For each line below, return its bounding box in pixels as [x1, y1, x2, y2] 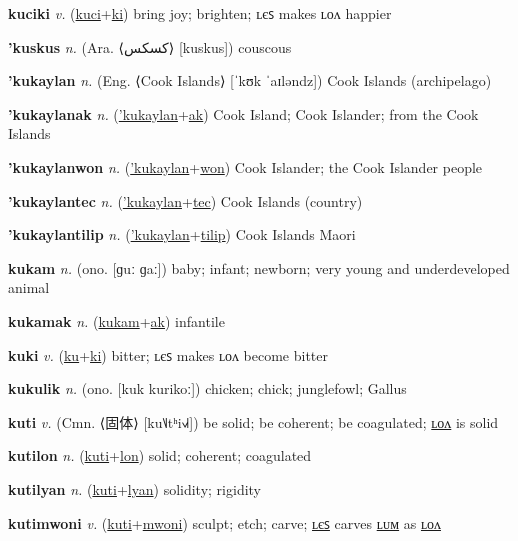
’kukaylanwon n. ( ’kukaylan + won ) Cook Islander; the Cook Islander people [8, 156, 483, 177]
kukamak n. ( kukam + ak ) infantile [8, 310, 225, 331]
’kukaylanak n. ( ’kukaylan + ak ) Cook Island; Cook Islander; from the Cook [8, 103, 479, 124]
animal [8, 277, 50, 298]
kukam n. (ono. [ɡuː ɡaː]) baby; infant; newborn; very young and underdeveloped [8, 257, 510, 278]
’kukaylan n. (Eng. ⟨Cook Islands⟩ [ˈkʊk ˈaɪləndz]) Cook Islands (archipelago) [8, 70, 492, 91]
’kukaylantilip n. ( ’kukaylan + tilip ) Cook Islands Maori [8, 224, 356, 245]
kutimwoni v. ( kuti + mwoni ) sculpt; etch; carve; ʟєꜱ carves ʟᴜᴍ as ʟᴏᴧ [8, 512, 441, 533]
